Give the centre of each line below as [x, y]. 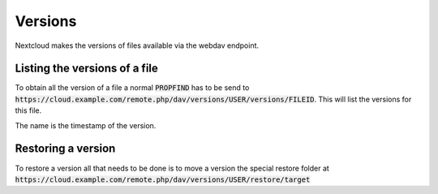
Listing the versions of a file [86, 69]
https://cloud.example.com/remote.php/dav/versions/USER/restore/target [163, 179]
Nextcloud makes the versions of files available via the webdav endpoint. [137, 45]
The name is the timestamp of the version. [86, 125]
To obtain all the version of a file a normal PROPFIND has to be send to [132, 88]
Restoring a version [65, 149]
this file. [28, 110]
